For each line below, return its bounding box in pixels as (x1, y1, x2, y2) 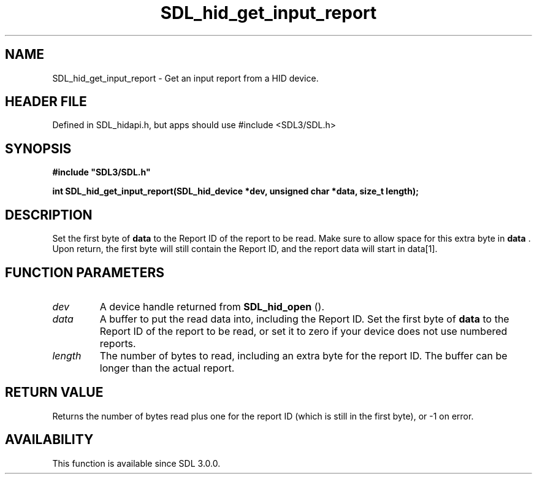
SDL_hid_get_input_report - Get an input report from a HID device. (52, 72, 319, 83)
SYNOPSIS (5, 140, 72, 156)
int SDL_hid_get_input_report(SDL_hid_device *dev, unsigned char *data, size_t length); (52, 186, 419, 197)
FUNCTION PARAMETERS (5, 264, 164, 280)
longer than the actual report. (99, 361, 235, 374)
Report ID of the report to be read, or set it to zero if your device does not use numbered (99, 324, 508, 337)
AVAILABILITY (5, 432, 94, 448)
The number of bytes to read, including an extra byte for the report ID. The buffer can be (99, 349, 508, 362)
